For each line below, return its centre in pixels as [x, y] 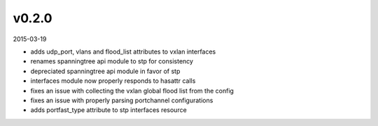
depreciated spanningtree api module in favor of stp [105, 71]
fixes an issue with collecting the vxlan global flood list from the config [132, 90]
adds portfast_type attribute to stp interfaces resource [108, 110]
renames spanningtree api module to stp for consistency [112, 61]
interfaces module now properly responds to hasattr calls [113, 81]
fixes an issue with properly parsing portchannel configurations [122, 100]
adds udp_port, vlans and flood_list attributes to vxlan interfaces [123, 52]
